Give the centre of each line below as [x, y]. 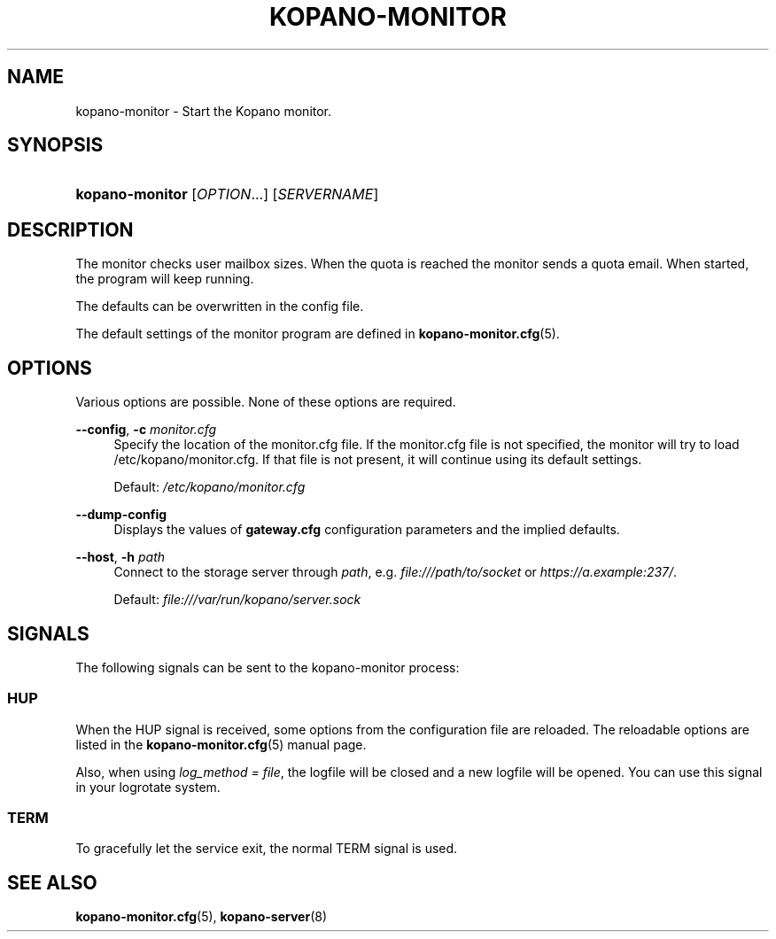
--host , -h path [120, 557]
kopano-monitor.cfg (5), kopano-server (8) [202, 917]
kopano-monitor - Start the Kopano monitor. [204, 111]
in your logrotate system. [148, 787]
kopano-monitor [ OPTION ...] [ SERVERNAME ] [227, 194]
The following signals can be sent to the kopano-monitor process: [268, 667]
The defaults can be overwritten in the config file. [220, 307]
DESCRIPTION [70, 229]
